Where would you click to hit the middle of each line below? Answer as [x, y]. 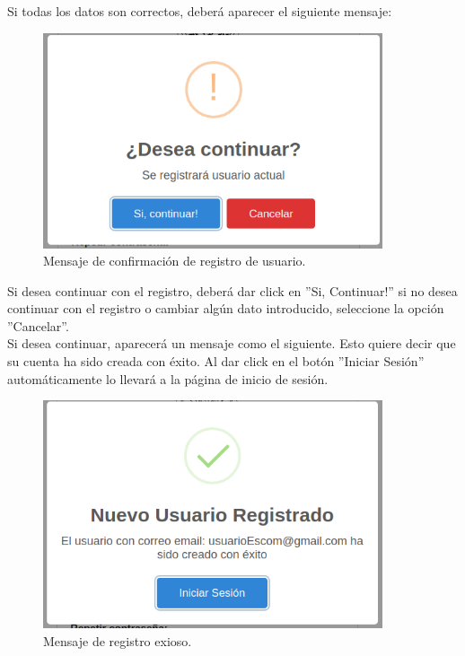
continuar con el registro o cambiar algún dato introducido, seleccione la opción [226, 308]
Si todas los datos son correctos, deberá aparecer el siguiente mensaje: [200, 11]
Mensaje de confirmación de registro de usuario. [175, 261]
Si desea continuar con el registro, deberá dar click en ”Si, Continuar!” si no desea [232, 290]
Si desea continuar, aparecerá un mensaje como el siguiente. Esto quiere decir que [232, 343]
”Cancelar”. [38, 325]
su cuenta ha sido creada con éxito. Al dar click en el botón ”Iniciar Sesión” [216, 361]
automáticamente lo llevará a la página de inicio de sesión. [168, 378]
